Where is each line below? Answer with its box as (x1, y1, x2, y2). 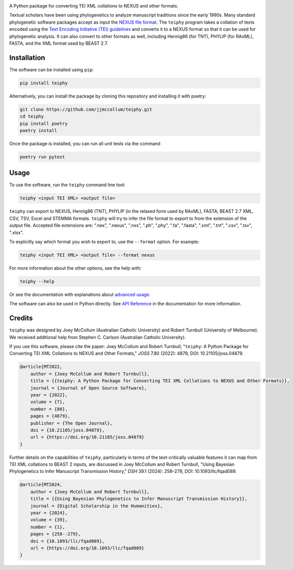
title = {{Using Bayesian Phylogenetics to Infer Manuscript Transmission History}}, (30, 496, 248, 502)
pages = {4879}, (30, 413, 70, 419)
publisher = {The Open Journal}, (30, 420, 113, 426)
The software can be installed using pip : (9, 66, 94, 72)
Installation (9, 53, 45, 62)
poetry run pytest (20, 154, 65, 159)
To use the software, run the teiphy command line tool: (9, 182, 125, 188)
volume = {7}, (30, 399, 65, 405)
